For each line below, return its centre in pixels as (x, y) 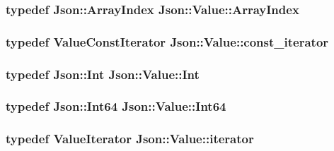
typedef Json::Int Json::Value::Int (103, 74)
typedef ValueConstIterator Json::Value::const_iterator (167, 41)
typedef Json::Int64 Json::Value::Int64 (116, 106)
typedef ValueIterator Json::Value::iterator (130, 139)
